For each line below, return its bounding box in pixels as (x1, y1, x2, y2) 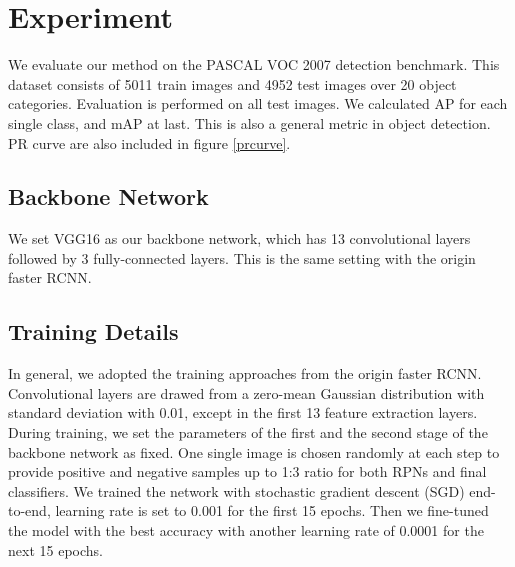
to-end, (8, 500, 51, 521)
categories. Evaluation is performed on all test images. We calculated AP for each (8, 93, 508, 114)
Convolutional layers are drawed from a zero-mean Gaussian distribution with (8, 382, 485, 403)
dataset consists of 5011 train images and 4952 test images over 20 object (8, 73, 457, 94)
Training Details (8, 316, 179, 347)
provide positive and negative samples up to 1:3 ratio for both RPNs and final (8, 461, 487, 482)
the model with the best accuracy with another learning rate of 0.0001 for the (8, 520, 484, 541)
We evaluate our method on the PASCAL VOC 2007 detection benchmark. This (8, 54, 500, 75)
